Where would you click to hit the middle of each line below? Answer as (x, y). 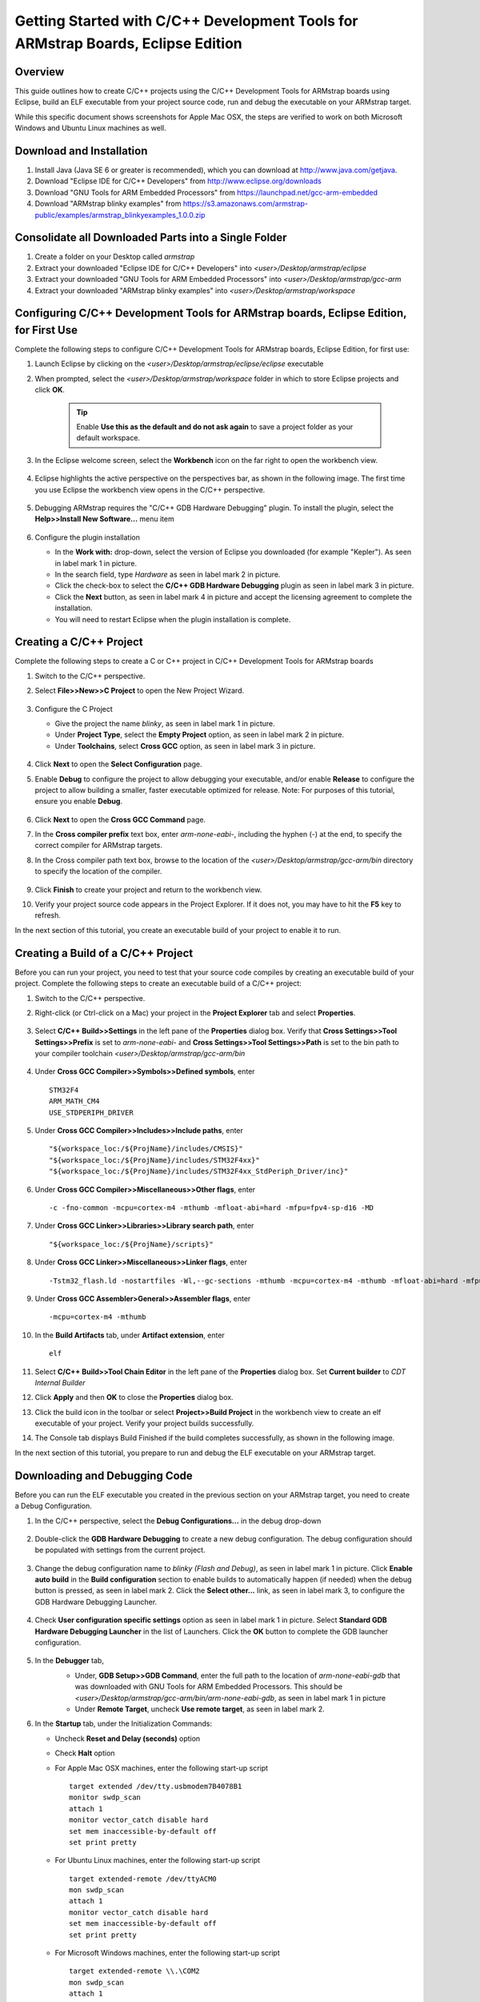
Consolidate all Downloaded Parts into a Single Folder (151, 237)
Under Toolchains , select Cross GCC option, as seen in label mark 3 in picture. (185, 746)
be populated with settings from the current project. (120, 1550)
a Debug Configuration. (53, 1506)
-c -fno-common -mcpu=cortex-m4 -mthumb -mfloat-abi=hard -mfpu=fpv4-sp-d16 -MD (212, 1208)
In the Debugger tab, (69, 1661)
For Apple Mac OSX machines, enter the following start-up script (161, 1768)
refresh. (48, 915)
